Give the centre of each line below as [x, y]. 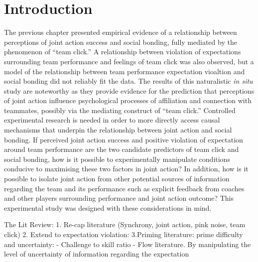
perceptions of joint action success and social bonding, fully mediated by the [121, 42]
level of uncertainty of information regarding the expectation [97, 254]
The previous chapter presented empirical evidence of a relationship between [121, 32]
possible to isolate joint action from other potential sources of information [117, 179]
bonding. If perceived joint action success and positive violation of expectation [124, 139]
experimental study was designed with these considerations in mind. [108, 207]
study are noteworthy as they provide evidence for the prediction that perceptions [129, 90]
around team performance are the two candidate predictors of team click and [122, 149]
